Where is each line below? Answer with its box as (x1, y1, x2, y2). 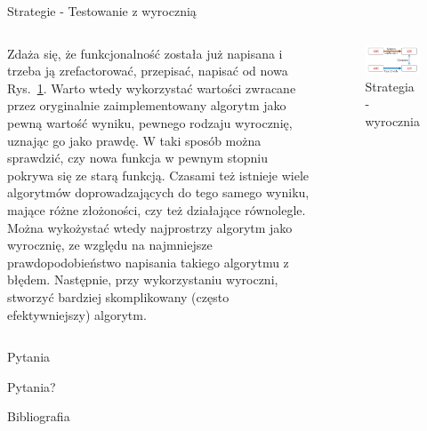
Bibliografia (7, 407, 70, 426)
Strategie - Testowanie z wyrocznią (7, 2, 197, 20)
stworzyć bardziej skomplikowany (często (7, 287, 230, 306)
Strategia (365, 76, 415, 95)
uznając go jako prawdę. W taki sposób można (7, 131, 262, 149)
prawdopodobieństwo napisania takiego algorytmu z (7, 252, 289, 271)
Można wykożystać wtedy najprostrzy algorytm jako (7, 218, 293, 236)
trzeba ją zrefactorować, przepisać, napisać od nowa (7, 61, 288, 80)
